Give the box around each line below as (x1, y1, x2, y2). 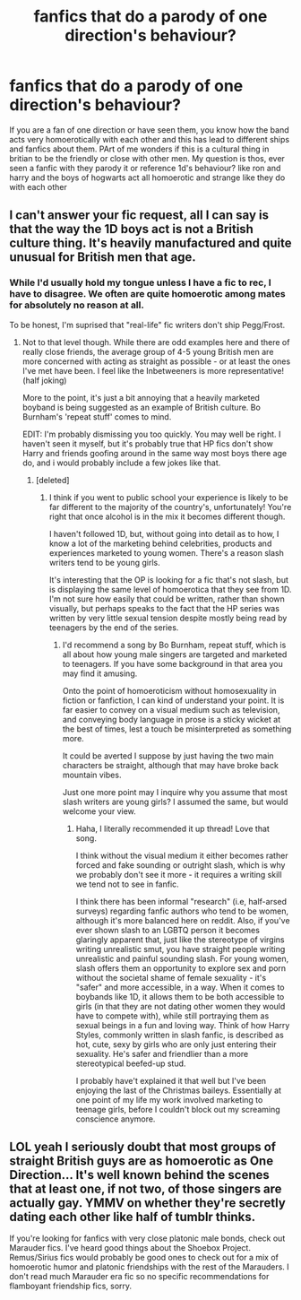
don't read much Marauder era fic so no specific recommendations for (9, 1271, 270, 1282)
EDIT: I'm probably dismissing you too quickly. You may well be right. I (21, 429, 281, 439)
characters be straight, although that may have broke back (62, 759, 279, 770)
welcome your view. (62, 805, 136, 817)
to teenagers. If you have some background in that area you (62, 658, 284, 669)
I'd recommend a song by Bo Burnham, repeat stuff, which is (62, 639, 287, 650)
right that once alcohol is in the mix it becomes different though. (48, 511, 286, 522)
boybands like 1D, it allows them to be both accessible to (75, 991, 285, 1001)
